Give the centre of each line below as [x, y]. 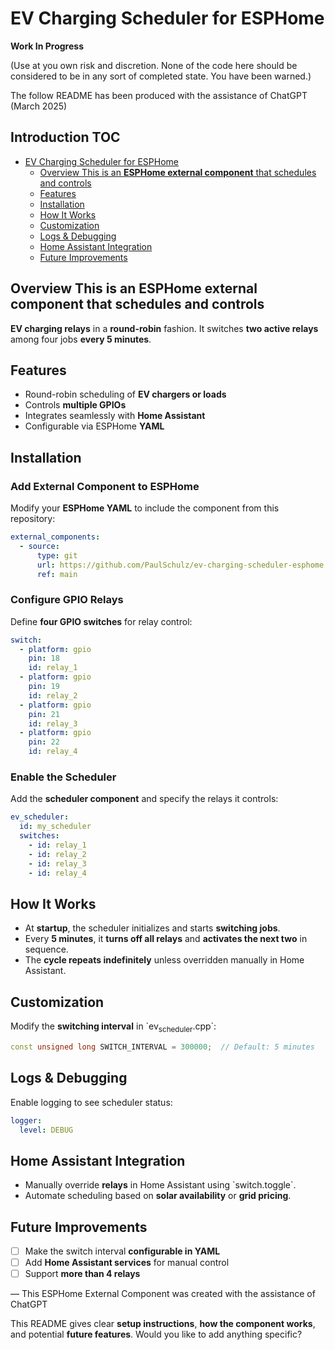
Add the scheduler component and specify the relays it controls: [144, 799]
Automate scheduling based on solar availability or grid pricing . [158, 1196]
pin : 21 [44, 714]
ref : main [57, 574]
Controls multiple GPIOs [75, 405]
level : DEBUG [46, 1130]
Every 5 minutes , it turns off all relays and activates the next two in [166, 939]
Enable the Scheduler [63, 777]
